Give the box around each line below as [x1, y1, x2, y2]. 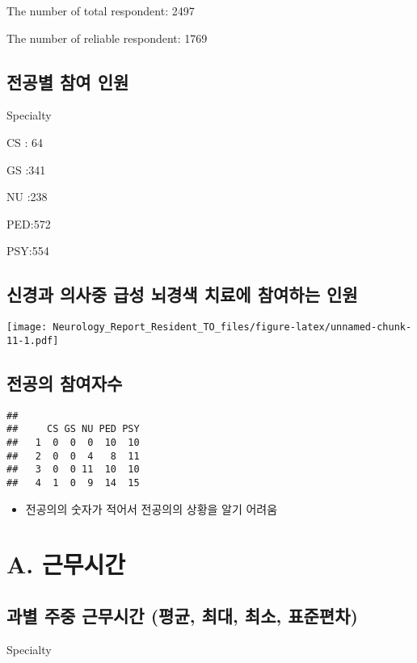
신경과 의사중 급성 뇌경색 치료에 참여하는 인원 [6, 282, 358, 307]
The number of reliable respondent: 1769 [6, 29, 208, 46]
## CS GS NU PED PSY [6, 423, 140, 435]
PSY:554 [6, 242, 49, 259]
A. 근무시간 [6, 548, 126, 581]
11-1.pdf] [6, 334, 59, 346]
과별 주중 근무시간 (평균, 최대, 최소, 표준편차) [6, 602, 358, 627]
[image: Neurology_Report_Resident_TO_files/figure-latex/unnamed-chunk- [6, 321, 412, 334]
